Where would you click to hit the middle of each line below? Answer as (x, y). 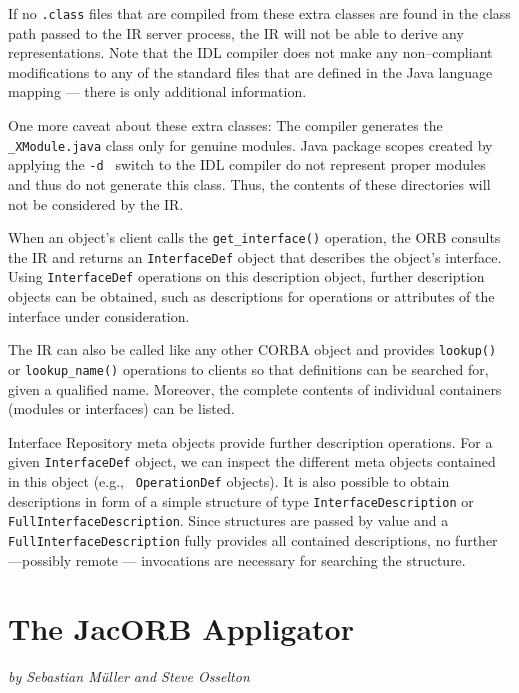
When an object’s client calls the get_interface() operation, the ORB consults (254, 237)
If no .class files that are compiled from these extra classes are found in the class (259, 13)
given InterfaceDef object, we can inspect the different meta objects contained (252, 461)
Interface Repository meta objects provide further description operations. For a (250, 441)
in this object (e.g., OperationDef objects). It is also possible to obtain (229, 481)
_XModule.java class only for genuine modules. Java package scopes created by (250, 144)
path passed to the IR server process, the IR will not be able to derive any (236, 32)
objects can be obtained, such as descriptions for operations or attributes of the (251, 296)
